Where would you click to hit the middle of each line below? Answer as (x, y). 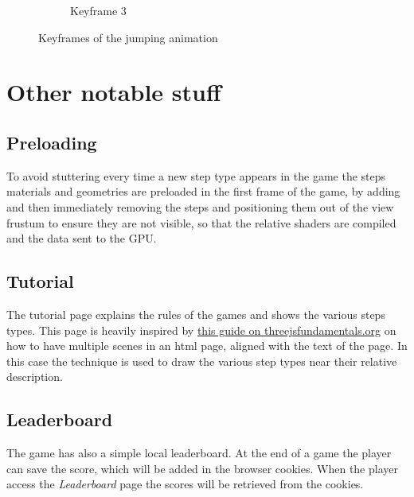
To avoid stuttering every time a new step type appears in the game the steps (196, 175)
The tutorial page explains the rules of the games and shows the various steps (196, 314)
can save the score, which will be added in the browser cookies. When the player (202, 468)
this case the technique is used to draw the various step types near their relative (202, 361)
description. (35, 377)
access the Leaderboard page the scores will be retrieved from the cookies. (185, 484)
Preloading (52, 142)
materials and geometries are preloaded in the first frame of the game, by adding (203, 191)
